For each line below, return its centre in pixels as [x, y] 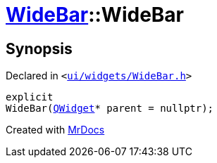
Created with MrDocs [55, 130]
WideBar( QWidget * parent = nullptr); [110, 109]
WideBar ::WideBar [95, 15]
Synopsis [39, 48]
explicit [30, 97]
